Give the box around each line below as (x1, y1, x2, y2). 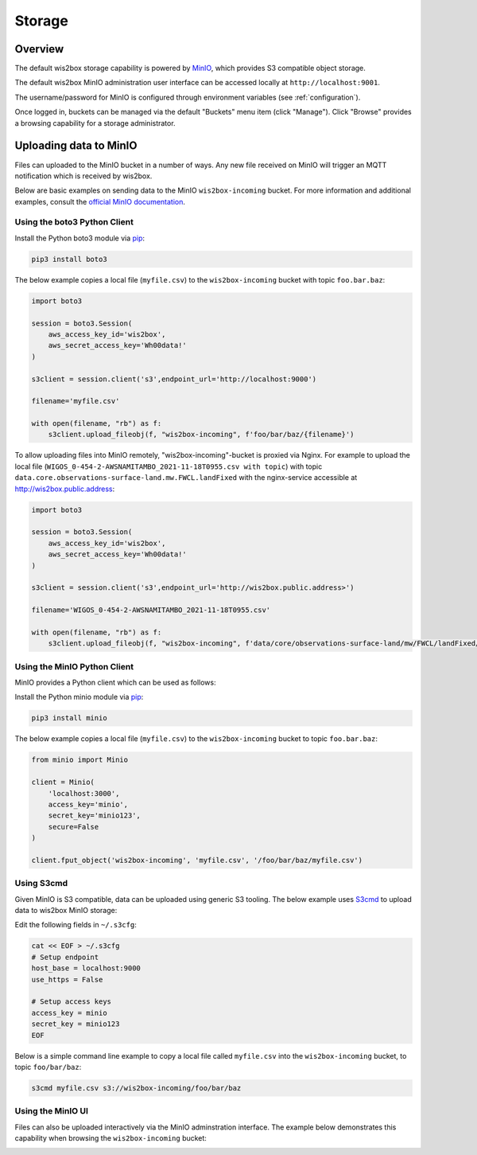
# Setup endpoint (31, 952, 99, 962)
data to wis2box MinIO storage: (14, 906, 118, 915)
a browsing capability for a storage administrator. (14, 118, 176, 127)
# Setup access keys (31, 997, 111, 1006)
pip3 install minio (31, 713, 107, 723)
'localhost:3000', (48, 789, 120, 798)
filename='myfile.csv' (31, 396, 120, 406)
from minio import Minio (31, 755, 129, 764)
